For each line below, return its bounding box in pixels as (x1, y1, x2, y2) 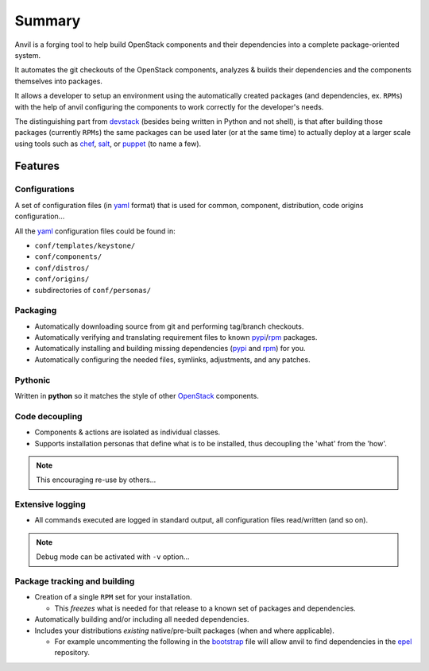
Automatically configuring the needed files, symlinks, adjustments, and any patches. (34, 354, 311, 364)
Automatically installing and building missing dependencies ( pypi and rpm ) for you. (34, 344, 306, 353)
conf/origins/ (34, 275, 90, 283)
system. (14, 50, 41, 60)
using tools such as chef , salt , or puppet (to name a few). (14, 139, 202, 148)
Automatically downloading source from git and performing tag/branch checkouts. (34, 322, 304, 331)
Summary (14, 12, 81, 29)
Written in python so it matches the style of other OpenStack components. (14, 391, 260, 401)
